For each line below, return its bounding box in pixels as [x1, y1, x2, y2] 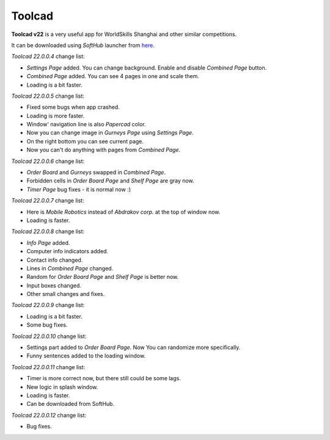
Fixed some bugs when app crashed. [26, 104, 120, 111]
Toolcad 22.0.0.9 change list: [11, 301, 85, 309]
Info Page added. [26, 239, 70, 247]
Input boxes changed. [26, 281, 82, 289]
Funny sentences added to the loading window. [26, 352, 146, 359]
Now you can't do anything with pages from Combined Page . [26, 146, 181, 154]
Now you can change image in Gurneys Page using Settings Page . [26, 129, 194, 137]
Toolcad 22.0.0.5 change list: [11, 92, 85, 99]
